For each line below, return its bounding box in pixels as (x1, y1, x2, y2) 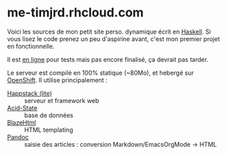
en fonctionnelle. (7, 42, 55, 50)
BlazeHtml (7, 118, 36, 126)
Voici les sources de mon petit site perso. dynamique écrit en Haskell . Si (7, 27, 211, 36)
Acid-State (7, 104, 38, 112)
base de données (24, 111, 73, 119)
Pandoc (7, 132, 29, 141)
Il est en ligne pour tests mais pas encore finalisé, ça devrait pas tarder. (7, 55, 209, 63)
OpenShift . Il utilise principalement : (7, 75, 108, 84)
